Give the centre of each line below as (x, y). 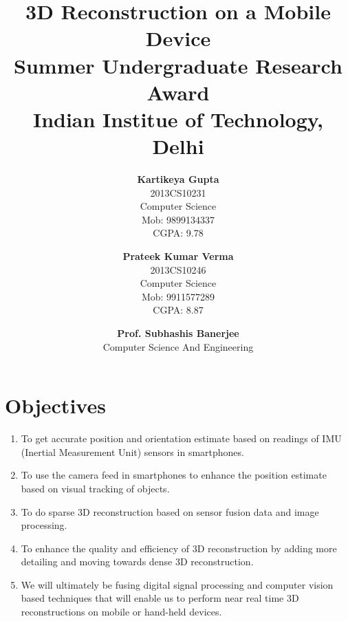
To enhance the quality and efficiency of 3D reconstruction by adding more (179, 548)
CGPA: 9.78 (178, 233)
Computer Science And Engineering (178, 346)
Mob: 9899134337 (178, 219)
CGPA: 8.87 (178, 310)
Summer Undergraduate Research (178, 65)
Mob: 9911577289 (178, 296)
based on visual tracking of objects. (95, 488)
